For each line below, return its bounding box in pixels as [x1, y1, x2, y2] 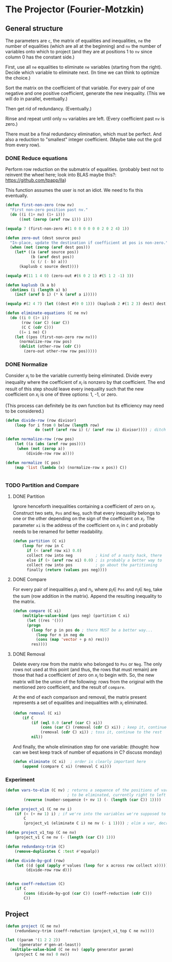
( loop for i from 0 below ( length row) [14, 422, 100, 428]
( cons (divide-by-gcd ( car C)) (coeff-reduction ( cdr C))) [24, 891, 153, 896]
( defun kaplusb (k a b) [5, 282, 56, 288]
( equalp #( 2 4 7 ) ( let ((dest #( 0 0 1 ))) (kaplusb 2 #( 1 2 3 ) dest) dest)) [5, 301, 170, 306]
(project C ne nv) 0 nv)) [14, 952, 70, 957]
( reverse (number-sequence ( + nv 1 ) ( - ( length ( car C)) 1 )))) [24, 797, 161, 802]
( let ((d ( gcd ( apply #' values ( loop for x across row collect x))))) [14, 863, 168, 868]
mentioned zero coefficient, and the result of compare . [12, 684, 126, 691]
